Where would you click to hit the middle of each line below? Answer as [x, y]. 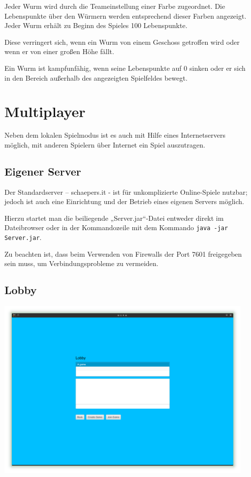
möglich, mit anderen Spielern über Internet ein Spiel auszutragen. [105, 144]
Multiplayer [45, 111]
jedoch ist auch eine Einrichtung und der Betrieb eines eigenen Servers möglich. [124, 201]
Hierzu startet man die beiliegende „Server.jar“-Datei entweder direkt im [114, 218]
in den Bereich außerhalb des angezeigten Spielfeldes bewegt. [96, 77]
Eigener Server [43, 171]
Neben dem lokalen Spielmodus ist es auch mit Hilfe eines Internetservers [115, 135]
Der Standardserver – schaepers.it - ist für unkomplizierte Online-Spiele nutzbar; [126, 192]
